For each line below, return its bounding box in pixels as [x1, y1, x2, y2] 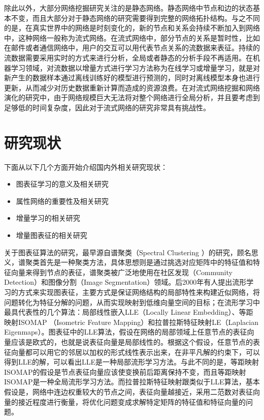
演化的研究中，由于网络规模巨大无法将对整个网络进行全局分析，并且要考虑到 [4, 92, 260, 103]
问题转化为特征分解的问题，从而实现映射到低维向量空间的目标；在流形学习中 [4, 296, 260, 307]
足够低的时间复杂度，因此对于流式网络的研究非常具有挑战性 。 [4, 102, 210, 112]
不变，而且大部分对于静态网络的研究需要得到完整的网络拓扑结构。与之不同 [11, 12, 260, 23]
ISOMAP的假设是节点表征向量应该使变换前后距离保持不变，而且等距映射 [4, 366, 246, 377]
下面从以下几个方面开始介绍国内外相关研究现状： [4, 161, 168, 172]
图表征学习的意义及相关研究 [16, 178, 109, 189]
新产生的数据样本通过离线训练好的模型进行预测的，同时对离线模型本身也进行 [4, 72, 260, 83]
